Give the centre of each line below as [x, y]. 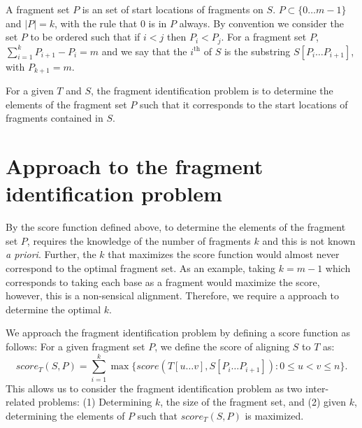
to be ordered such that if [85, 37]
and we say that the [144, 51]
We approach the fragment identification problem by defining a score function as [178, 333]
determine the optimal [53, 309]
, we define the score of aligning [222, 346]
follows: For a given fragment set [75, 346]
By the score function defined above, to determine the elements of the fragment [176, 227]
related [21, 402]
